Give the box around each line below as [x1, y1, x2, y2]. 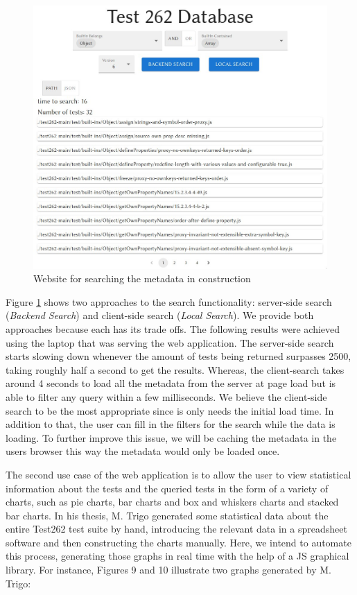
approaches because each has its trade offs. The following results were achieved [6, 321, 340, 336]
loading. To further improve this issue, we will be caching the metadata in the [6, 430, 337, 445]
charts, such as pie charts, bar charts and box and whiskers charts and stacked [6, 494, 339, 509]
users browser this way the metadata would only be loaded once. [6, 444, 280, 458]
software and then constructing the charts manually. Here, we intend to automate [6, 535, 351, 549]
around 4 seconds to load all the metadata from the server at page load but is [6, 376, 336, 390]
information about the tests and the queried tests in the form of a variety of [6, 481, 329, 495]
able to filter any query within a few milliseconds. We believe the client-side [6, 389, 327, 404]
